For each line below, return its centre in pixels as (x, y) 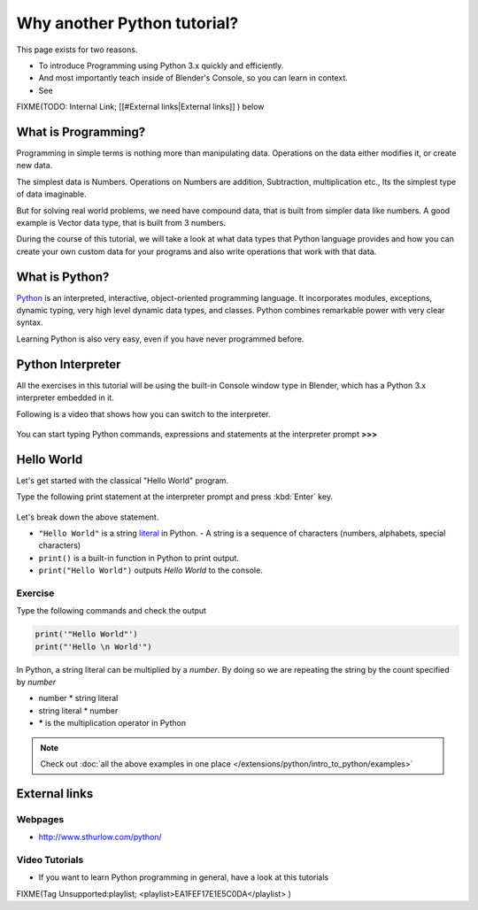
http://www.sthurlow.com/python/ (100, 837)
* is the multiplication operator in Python (112, 723)
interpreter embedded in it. (65, 397)
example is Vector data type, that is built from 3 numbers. (121, 222)
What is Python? (63, 277)
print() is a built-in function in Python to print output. (139, 558)
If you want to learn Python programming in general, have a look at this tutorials (184, 877)
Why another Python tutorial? (127, 23)
